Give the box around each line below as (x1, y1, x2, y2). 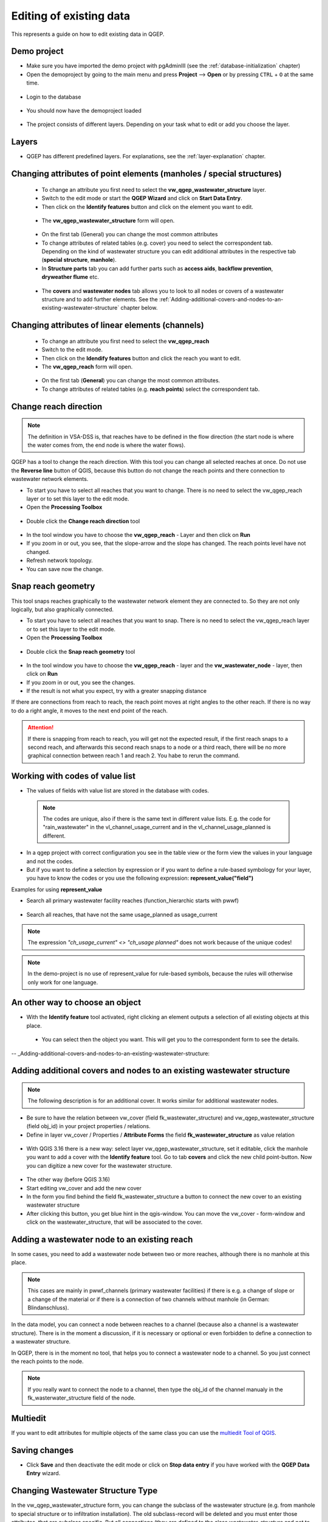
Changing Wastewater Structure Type (11, 1485, 158, 1496)
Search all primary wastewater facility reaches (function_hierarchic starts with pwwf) (26, 897, 239, 904)
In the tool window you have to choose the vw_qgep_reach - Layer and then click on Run (26, 531, 251, 539)
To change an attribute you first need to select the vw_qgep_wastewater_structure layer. (41, 186, 267, 193)
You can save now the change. (26, 565, 103, 572)
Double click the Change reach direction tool (26, 517, 140, 525)
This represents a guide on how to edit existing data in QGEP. (11, 30, 165, 38)
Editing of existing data (11, 9, 131, 23)
